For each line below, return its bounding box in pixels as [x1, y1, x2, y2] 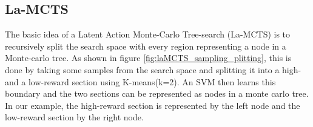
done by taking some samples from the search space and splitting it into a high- [5, 63, 301, 76]
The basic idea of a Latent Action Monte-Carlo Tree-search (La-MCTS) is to [5, 28, 291, 41]
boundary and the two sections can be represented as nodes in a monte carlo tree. [5, 87, 309, 100]
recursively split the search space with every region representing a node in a [5, 39, 286, 52]
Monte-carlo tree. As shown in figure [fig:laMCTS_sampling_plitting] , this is [5, 51, 292, 64]
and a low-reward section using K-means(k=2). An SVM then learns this [5, 75, 276, 88]
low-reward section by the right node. [5, 111, 144, 123]
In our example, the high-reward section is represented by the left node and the [5, 99, 300, 111]
